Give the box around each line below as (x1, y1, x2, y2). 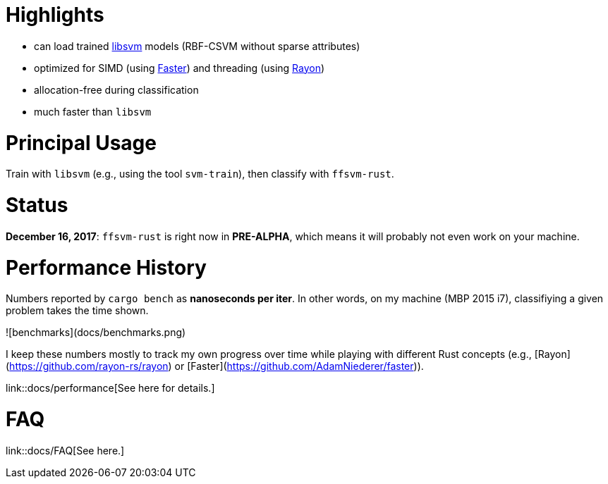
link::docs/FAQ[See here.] (6, 444, 125, 457)
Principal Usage (6, 130, 157, 155)
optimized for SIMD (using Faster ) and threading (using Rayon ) (34, 61, 325, 74)
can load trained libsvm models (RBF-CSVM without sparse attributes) (34, 39, 360, 52)
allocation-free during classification (34, 83, 199, 96)
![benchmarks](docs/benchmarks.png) (6, 326, 186, 339)
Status (6, 193, 68, 217)
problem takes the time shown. (6, 304, 149, 317)
